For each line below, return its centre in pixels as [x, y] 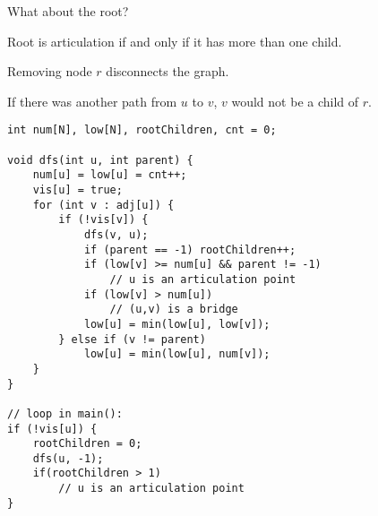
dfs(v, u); [116, 234]
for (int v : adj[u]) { [103, 205]
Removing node [50, 71]
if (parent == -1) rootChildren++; [190, 249]
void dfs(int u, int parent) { [100, 160]
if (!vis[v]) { [103, 220]
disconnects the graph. [168, 71]
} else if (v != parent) [132, 339]
